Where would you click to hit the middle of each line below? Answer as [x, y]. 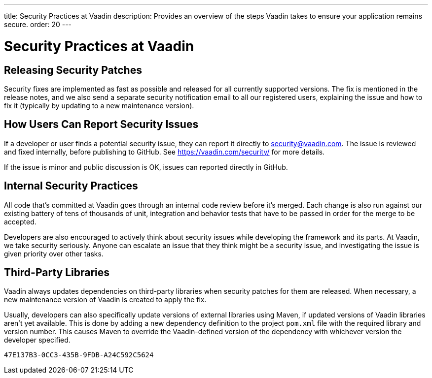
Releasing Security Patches [73, 70]
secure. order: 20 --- [38, 24]
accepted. [20, 221]
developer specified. [37, 340]
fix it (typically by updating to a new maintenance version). [99, 105]
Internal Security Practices [71, 186]
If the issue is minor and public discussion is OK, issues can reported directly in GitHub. [146, 167]
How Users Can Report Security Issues [101, 125]
